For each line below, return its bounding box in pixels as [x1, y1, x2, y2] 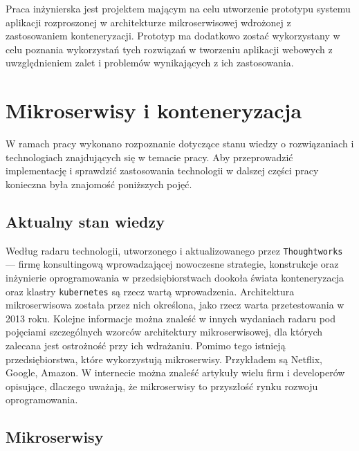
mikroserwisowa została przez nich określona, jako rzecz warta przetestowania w [6, 297, 344, 312]
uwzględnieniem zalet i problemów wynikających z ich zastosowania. [6, 55, 294, 70]
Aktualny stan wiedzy [6, 210, 165, 232]
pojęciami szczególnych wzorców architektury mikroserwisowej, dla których [6, 324, 323, 339]
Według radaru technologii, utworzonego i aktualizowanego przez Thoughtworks [6, 243, 343, 257]
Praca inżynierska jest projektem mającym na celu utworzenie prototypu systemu [6, 1, 351, 15]
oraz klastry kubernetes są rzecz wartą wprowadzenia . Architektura [6, 284, 295, 298]
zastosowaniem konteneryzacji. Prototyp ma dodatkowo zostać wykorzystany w [6, 28, 340, 43]
